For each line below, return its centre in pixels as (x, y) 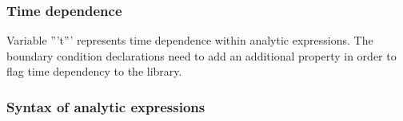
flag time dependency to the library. (94, 71)
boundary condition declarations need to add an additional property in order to (201, 55)
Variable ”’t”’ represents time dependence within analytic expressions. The (190, 40)
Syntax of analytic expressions (106, 106)
